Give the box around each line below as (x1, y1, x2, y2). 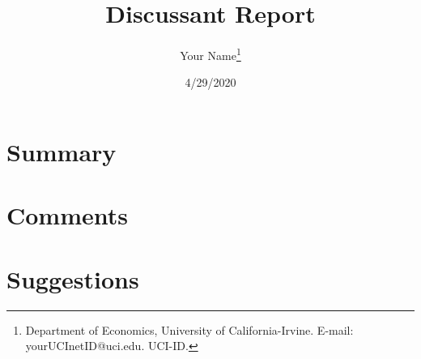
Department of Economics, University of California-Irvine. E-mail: (25, 321, 354, 338)
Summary (6, 135, 117, 168)
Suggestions (6, 262, 139, 295)
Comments (6, 199, 128, 232)
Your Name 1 (180, 45, 241, 63)
